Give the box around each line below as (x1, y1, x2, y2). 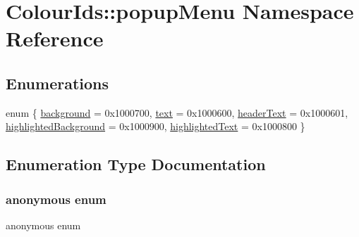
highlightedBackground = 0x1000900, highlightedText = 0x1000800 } (6, 119, 305, 134)
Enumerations (6, 72, 109, 94)
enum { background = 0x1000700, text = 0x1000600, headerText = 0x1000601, (6, 105, 348, 120)
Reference (6, 24, 104, 53)
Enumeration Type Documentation (6, 153, 266, 175)
